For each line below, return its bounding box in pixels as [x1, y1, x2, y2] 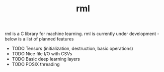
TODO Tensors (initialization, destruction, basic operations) [11, 45, 134, 52]
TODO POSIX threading [11, 61, 60, 67]
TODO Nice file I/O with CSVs [11, 51, 73, 57]
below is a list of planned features [4, 36, 74, 42]
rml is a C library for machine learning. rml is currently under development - [4, 31, 160, 37]
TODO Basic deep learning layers [11, 56, 80, 62]
